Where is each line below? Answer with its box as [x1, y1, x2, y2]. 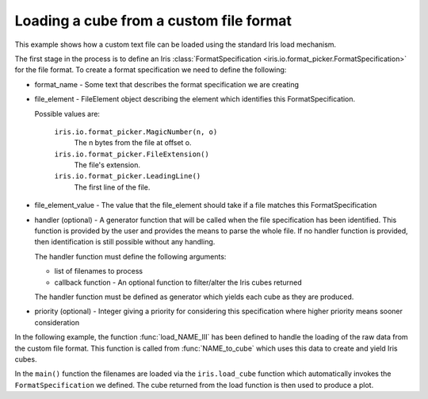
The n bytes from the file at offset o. [74, 138, 192, 148]
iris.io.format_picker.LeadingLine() [54, 171, 201, 181]
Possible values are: [34, 109, 101, 118]
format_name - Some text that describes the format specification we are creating [34, 79, 300, 89]
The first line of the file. [74, 182, 151, 192]
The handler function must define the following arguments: [34, 251, 227, 261]
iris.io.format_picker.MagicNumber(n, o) [54, 127, 218, 136]
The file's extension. [74, 160, 140, 170]
